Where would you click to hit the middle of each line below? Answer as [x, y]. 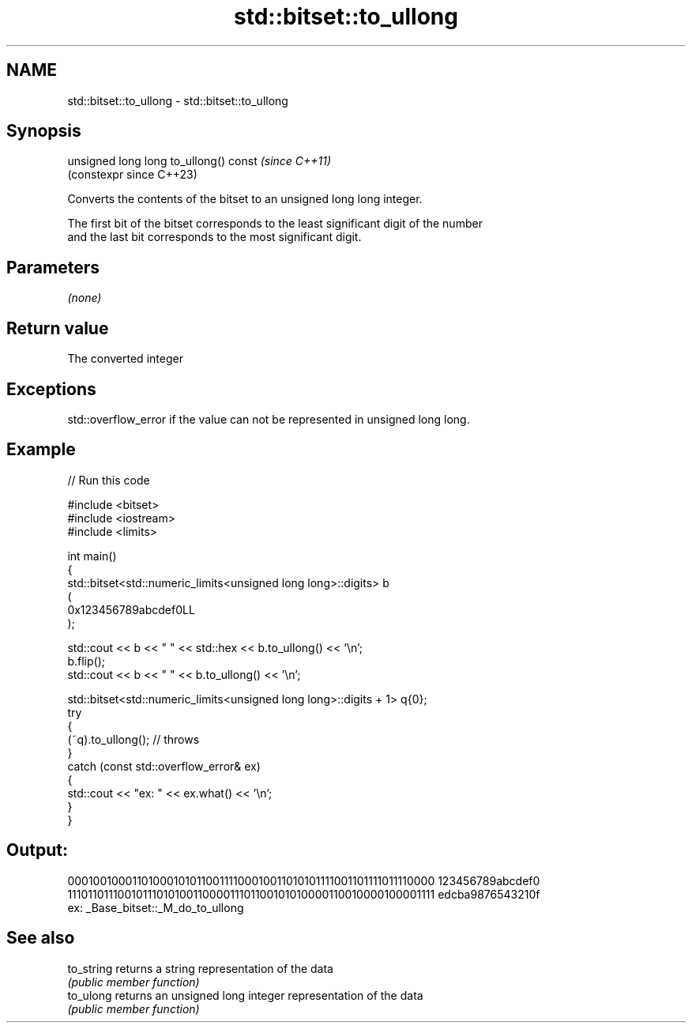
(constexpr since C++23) [132, 175]
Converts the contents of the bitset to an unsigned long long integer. [245, 199]
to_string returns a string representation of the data [200, 968]
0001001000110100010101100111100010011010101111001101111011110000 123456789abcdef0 [304, 880]
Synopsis [44, 131]
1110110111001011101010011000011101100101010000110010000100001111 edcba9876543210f [304, 894]
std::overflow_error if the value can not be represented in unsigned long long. [269, 419]
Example [41, 450]
